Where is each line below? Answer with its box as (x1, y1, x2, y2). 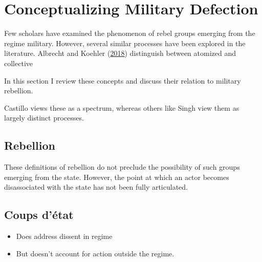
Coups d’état (4, 207, 74, 223)
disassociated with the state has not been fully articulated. (4, 182, 188, 192)
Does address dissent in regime (16, 231, 113, 241)
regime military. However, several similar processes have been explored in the (4, 37, 246, 48)
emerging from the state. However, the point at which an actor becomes (4, 171, 229, 182)
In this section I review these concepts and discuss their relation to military (4, 75, 241, 86)
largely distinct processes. (4, 112, 84, 123)
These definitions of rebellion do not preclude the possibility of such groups (4, 162, 240, 172)
